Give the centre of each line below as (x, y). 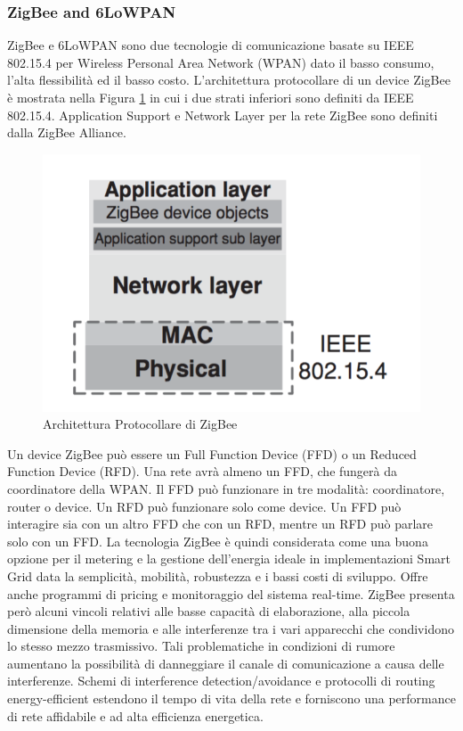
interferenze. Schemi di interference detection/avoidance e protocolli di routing (221, 681)
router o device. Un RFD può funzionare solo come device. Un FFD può (204, 506)
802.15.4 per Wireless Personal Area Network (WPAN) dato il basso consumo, (221, 62)
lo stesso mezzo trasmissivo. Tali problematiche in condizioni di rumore (201, 646)
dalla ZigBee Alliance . (67, 132)
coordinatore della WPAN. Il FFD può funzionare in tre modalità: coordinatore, (226, 488)
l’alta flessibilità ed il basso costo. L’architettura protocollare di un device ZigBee (229, 80)
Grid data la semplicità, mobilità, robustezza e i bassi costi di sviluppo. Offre (218, 575)
